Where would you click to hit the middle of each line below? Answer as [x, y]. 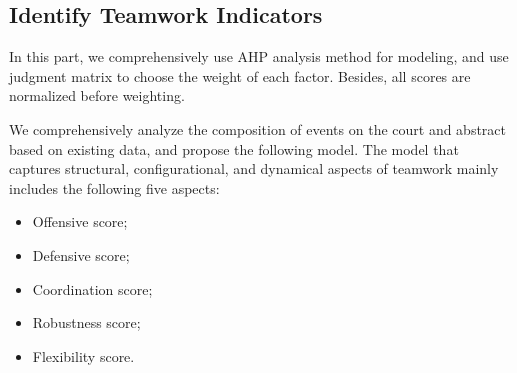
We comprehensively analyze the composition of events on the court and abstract [258, 128]
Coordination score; [92, 288]
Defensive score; [81, 254]
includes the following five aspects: [114, 187]
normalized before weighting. [97, 95]
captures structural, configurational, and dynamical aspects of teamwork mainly [254, 168]
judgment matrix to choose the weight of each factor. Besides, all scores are [240, 75]
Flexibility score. [83, 355]
